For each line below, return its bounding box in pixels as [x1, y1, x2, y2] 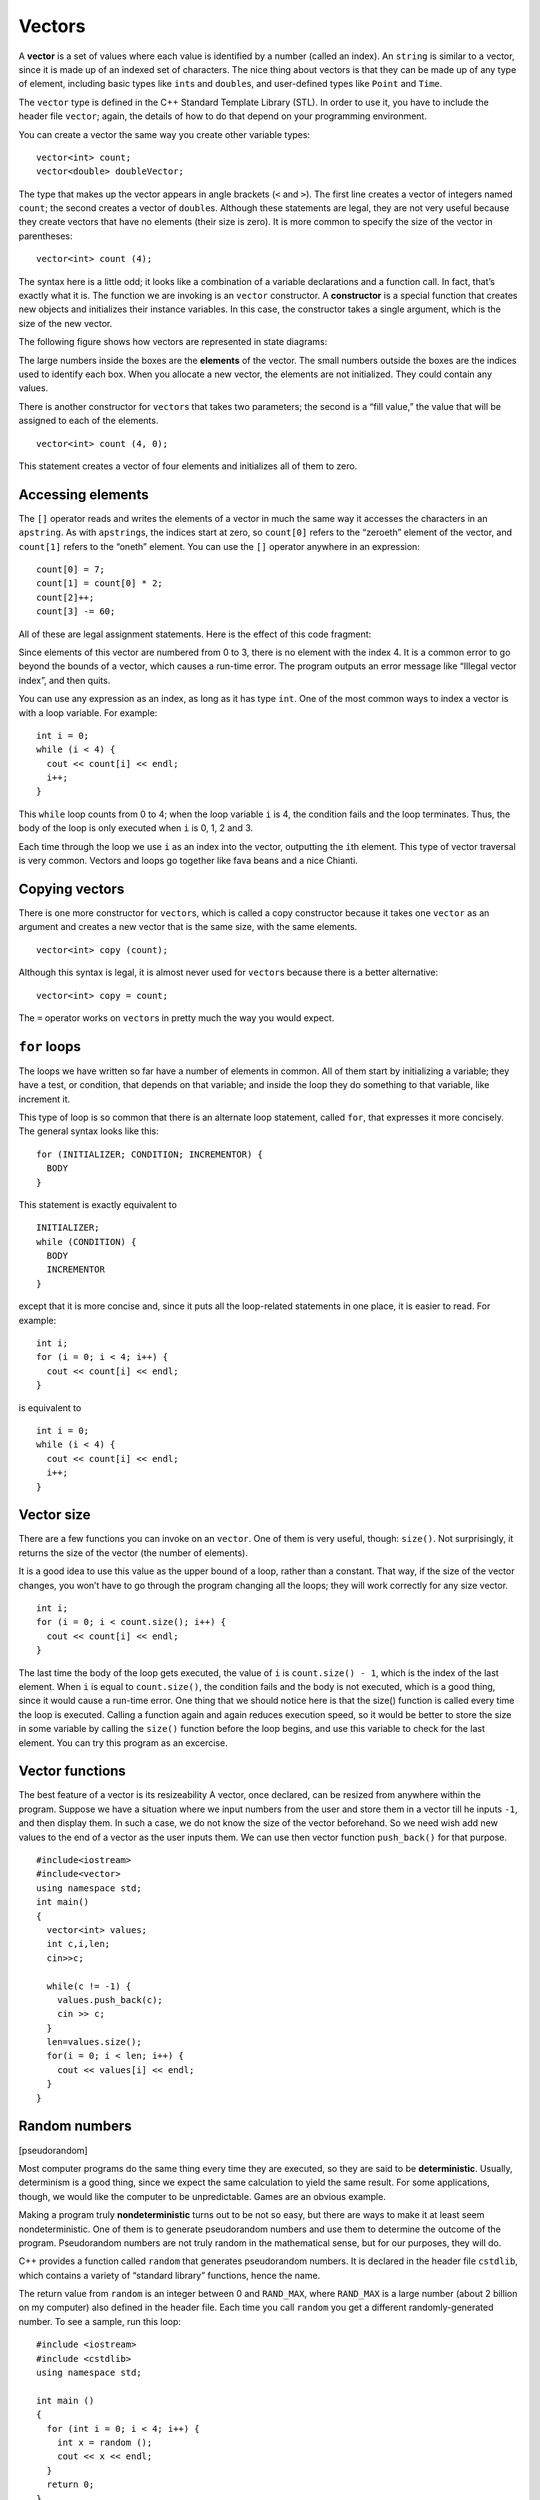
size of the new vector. [18, 317, 113, 329]
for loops [18, 1038, 82, 1055]
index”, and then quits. [18, 674, 111, 686]
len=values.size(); [46, 2036, 142, 2048]
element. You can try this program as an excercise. [18, 1736, 229, 1749]
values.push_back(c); [56, 1994, 164, 2005]
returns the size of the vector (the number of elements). [18, 1546, 249, 1559]
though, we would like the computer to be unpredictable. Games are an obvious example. [18, 2190, 387, 2202]
